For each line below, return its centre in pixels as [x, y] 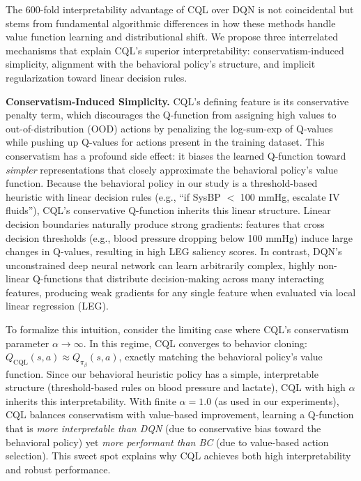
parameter [28, 343]
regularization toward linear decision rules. [97, 77]
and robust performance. [58, 469]
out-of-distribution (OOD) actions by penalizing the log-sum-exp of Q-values [169, 128]
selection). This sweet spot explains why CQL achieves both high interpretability [178, 456]
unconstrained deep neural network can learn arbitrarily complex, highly [160, 265]
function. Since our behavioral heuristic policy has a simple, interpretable [162, 373]
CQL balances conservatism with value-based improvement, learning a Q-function [180, 414]
